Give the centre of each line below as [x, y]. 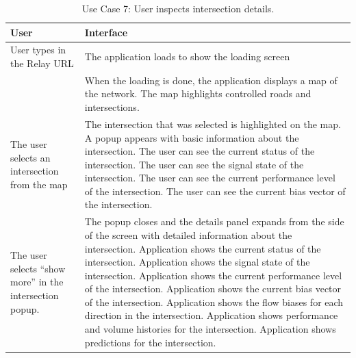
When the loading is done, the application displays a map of [211, 80]
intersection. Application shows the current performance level [213, 275]
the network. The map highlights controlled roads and [198, 93]
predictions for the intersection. [150, 342]
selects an [30, 157]
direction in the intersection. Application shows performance [211, 315]
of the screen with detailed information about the [188, 234]
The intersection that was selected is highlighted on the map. [213, 124]
